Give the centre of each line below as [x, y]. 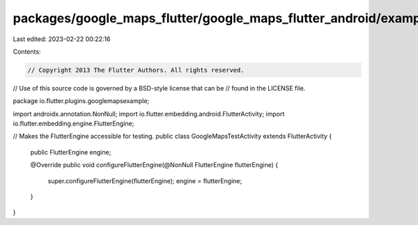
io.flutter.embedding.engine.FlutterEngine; [73, 124]
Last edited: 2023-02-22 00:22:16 [62, 39]
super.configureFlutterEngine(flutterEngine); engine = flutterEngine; [145, 180]
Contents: [27, 52]
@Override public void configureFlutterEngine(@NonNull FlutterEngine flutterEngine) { [154, 165]
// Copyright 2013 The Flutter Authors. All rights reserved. [136, 70]
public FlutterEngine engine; [71, 152]
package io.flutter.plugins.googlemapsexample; [81, 101]
